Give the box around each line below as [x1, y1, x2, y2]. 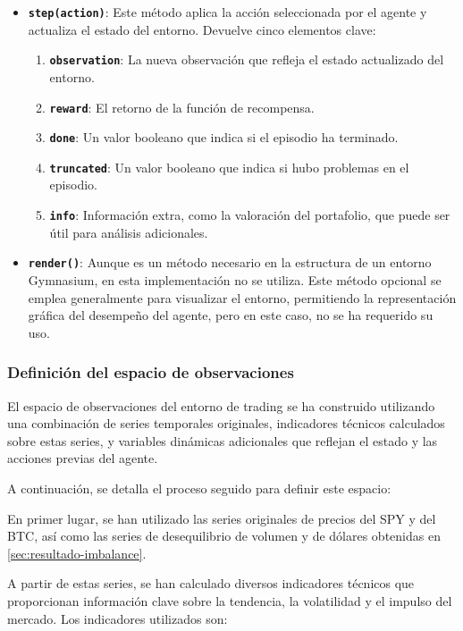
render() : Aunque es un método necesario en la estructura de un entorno [28, 253, 432, 272]
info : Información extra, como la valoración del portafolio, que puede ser [49, 206, 450, 224]
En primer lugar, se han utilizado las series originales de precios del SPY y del [7, 509, 436, 527]
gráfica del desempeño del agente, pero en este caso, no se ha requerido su [28, 306, 434, 324]
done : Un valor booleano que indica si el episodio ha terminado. [49, 128, 399, 147]
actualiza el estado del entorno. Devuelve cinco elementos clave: [28, 20, 376, 38]
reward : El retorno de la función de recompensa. [49, 97, 315, 116]
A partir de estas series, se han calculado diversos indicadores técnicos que [7, 574, 415, 593]
